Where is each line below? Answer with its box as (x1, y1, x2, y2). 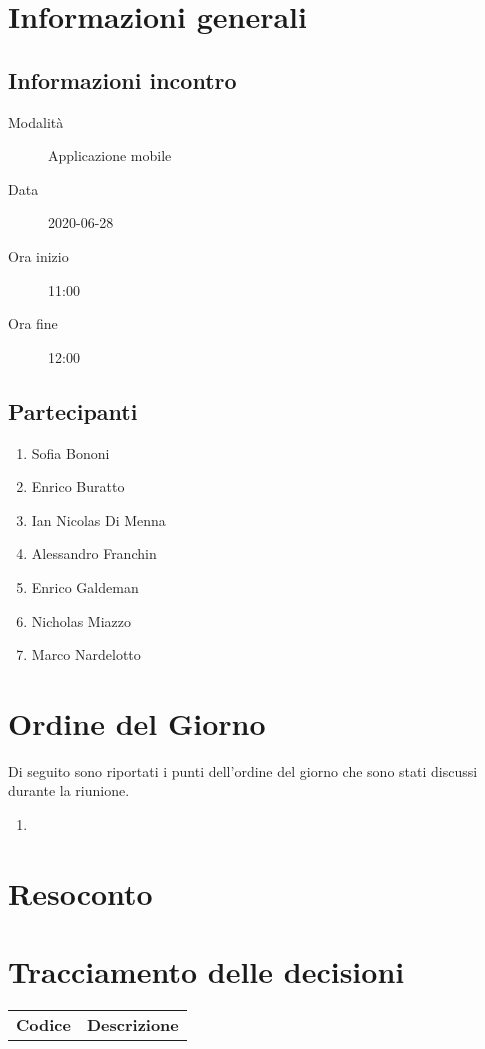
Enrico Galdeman (31, 576, 139, 597)
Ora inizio (8, 245, 69, 266)
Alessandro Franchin (31, 543, 157, 564)
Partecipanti (8, 395, 138, 426)
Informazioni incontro (8, 64, 237, 95)
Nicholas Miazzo (31, 610, 132, 631)
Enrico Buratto (31, 476, 125, 497)
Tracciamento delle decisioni (8, 951, 405, 992)
